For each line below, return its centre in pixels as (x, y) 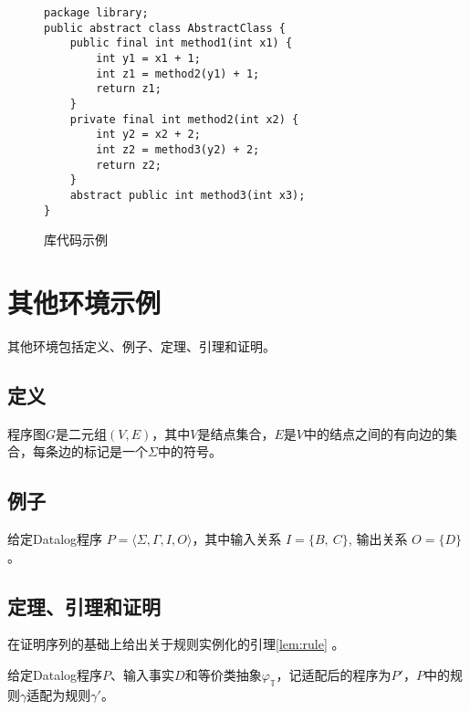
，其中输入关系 (237, 539)
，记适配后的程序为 (334, 675)
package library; (96, 13)
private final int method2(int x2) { (184, 119)
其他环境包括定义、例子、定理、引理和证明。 (141, 345)
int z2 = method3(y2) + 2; (178, 149)
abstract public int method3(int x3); (188, 195)
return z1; (129, 89)
